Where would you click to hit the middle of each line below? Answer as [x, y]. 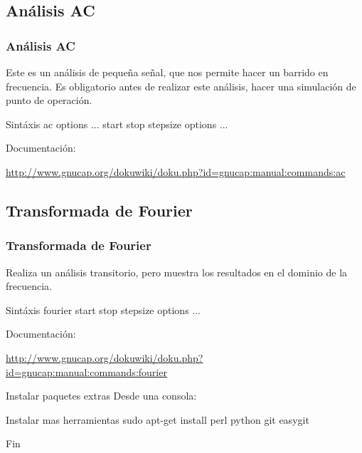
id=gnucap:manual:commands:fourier [86, 371]
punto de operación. [49, 100]
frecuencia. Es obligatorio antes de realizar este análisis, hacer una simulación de [181, 86]
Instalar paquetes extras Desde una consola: [101, 396]
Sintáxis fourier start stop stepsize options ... [103, 309]
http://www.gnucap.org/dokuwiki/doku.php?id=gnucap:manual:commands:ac [176, 171]
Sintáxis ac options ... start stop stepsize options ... [117, 124]
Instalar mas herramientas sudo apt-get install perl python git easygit [158, 419]
